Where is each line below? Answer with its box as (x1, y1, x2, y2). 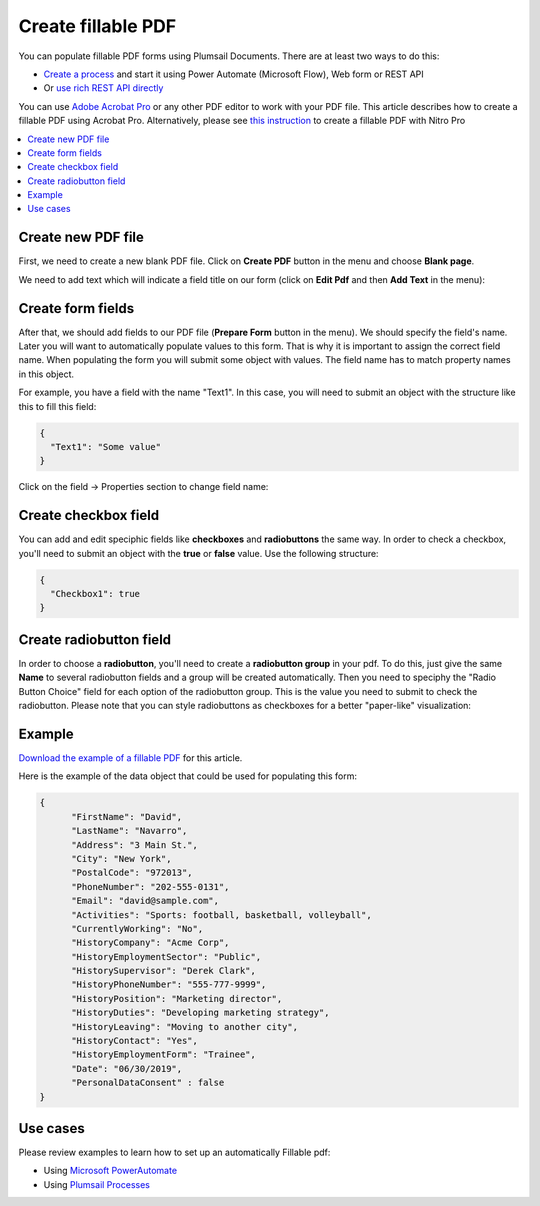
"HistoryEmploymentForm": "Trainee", (71, 1049, 257, 1060)
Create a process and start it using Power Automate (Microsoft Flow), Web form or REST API (43, 68, 424, 80)
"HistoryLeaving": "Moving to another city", (71, 1021, 299, 1032)
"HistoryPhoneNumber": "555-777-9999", (71, 979, 267, 990)
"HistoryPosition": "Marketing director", (71, 993, 283, 1004)
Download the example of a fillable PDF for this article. (18, 752, 243, 764)
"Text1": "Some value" (50, 441, 162, 452)
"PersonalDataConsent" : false (71, 1077, 225, 1089)
